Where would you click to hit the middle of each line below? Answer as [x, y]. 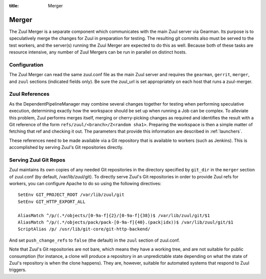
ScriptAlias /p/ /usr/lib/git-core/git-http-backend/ [84, 229]
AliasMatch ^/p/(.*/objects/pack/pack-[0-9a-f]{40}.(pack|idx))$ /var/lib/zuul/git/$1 [126, 222]
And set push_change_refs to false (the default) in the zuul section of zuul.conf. [94, 240]
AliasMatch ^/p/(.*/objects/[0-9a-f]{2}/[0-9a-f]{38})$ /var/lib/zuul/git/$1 [114, 215]
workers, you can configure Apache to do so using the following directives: [85, 184]
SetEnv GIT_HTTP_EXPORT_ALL [52, 202]
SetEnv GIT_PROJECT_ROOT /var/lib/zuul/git [71, 195]
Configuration [26, 65]
